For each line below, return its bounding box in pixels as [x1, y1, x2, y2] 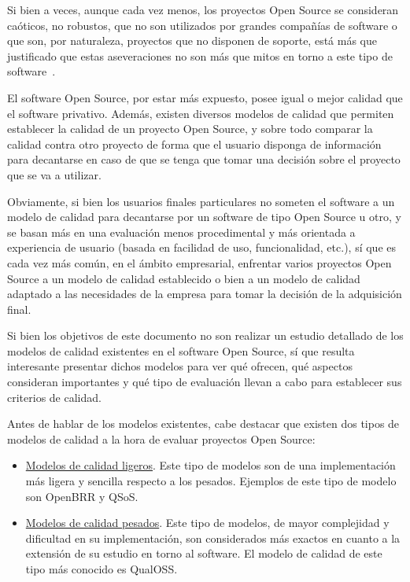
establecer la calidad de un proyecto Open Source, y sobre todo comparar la [7, 120, 373, 137]
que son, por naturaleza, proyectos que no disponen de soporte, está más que [7, 32, 377, 49]
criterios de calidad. [7, 389, 102, 405]
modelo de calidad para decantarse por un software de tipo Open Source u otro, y [7, 208, 401, 225]
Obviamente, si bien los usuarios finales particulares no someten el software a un [7, 193, 395, 209]
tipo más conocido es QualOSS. [25, 561, 178, 576]
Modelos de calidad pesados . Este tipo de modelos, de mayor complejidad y [25, 514, 390, 531]
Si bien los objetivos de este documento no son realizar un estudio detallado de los [7, 327, 404, 344]
